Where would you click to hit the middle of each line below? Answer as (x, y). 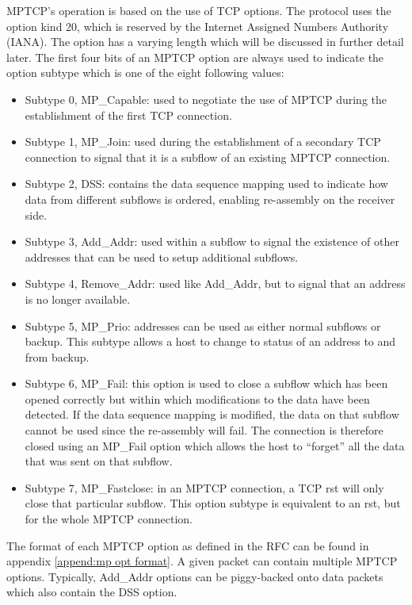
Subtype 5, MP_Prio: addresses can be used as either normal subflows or (203, 325)
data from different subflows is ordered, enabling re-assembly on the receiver (210, 199)
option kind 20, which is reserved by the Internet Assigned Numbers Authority (198, 26)
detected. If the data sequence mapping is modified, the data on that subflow (212, 414)
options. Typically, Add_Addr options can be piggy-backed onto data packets (195, 576)
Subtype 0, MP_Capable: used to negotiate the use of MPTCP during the (206, 99)
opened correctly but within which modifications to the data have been (197, 398)
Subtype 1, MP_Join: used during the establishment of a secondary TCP (203, 142)
